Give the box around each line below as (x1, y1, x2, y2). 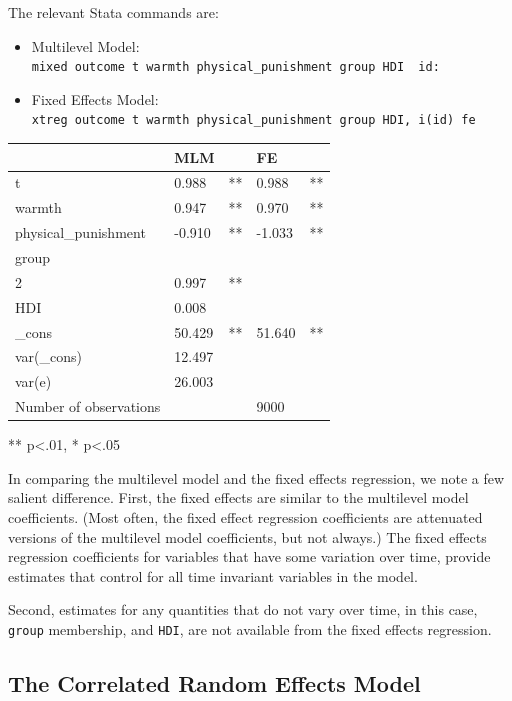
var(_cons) (15, 346, 83, 367)
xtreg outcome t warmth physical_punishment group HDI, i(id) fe (31, 113, 476, 128)
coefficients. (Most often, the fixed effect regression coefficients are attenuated (8, 506, 483, 527)
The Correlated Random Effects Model (8, 667, 421, 698)
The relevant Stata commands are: (8, 2, 219, 22)
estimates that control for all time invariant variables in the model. (8, 565, 418, 586)
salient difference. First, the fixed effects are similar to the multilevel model (8, 487, 469, 508)
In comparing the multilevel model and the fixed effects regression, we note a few (8, 467, 505, 488)
